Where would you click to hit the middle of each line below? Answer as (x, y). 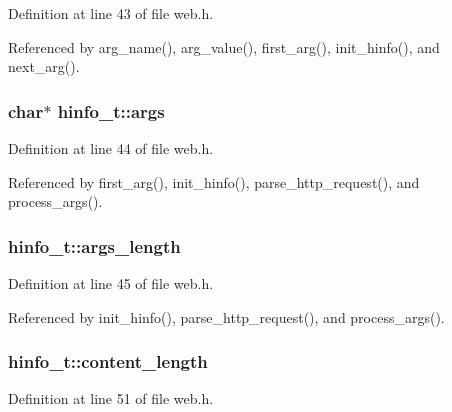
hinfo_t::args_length (94, 245)
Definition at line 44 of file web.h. (111, 148)
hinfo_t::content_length (108, 361)
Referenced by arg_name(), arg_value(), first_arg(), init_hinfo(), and (224, 46)
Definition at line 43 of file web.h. (111, 13)
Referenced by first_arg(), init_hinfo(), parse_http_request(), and (214, 181)
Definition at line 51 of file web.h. (111, 398)
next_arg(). (44, 66)
